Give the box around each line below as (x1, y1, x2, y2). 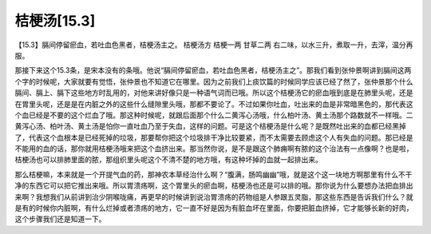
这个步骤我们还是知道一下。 (14, 214, 106, 224)
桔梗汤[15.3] (14, 12, 96, 30)
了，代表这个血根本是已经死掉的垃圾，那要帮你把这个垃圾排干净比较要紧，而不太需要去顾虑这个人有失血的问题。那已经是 (14, 133, 413, 142)
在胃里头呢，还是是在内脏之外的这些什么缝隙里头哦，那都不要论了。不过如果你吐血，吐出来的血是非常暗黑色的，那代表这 (14, 99, 413, 109)
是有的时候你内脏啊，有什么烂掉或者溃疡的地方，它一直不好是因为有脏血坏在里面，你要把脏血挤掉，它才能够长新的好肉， (14, 204, 413, 213)
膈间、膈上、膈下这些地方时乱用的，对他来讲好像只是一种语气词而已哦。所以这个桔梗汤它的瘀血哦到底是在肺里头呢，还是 (14, 88, 413, 97)
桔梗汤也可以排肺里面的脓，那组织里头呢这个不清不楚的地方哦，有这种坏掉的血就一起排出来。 (14, 155, 322, 165)
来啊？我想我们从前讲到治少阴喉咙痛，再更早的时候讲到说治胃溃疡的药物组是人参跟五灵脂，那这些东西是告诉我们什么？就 (14, 192, 413, 201)
